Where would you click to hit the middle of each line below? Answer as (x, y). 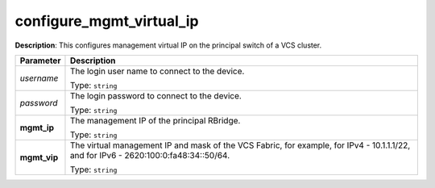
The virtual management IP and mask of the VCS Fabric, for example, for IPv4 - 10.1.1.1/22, (240, 145)
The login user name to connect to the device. (157, 71)
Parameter (40, 61)
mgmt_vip (39, 157)
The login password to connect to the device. (155, 95)
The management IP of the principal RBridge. (155, 120)
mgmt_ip (37, 127)
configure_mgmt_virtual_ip (107, 21)
